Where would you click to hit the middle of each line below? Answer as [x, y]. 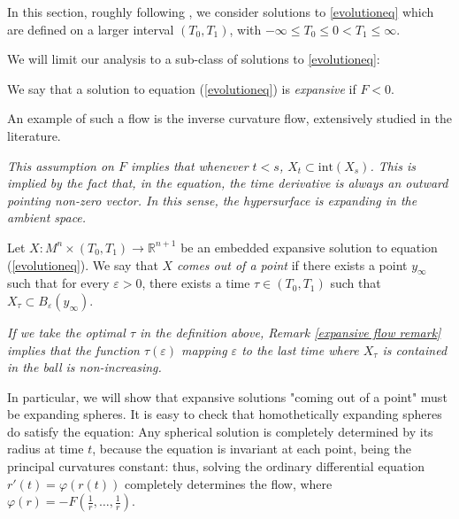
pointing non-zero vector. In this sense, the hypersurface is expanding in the [212, 200]
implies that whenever [189, 165]
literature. [34, 135]
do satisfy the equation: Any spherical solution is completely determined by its [220, 431]
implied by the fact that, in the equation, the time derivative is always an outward [228, 183]
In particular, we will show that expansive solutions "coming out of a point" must [227, 396]
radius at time [46, 449]
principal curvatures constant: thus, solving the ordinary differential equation [216, 466]
